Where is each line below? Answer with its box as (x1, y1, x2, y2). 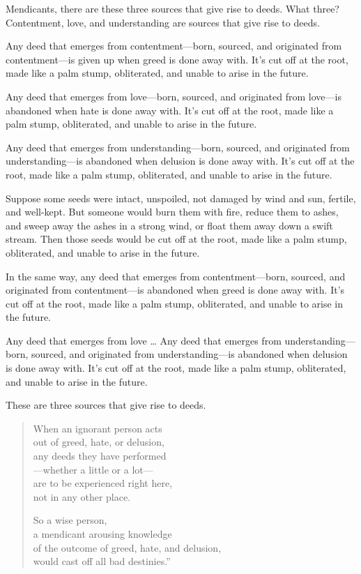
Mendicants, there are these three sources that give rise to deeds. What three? (6, 1, 339, 15)
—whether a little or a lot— (33, 462, 153, 476)
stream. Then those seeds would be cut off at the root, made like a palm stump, (6, 232, 347, 246)
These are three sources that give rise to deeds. (6, 398, 206, 412)
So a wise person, (33, 513, 107, 527)
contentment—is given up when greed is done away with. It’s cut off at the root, (6, 52, 348, 66)
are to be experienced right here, (33, 476, 173, 490)
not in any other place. (33, 489, 131, 504)
